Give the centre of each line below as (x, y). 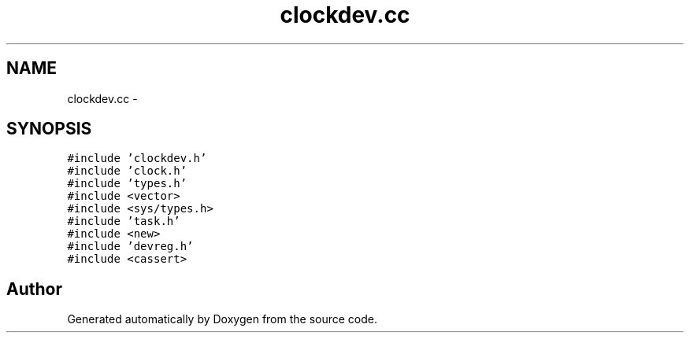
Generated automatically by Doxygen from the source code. (223, 319)
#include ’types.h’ (127, 184)
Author (34, 289)
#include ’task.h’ (124, 221)
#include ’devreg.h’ (130, 247)
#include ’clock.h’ (127, 171)
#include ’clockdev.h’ (137, 158)
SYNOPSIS (49, 129)
